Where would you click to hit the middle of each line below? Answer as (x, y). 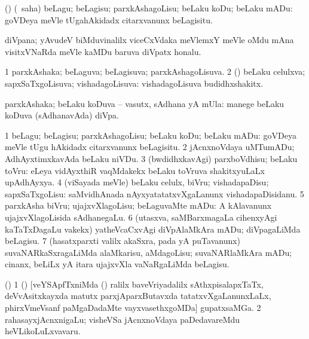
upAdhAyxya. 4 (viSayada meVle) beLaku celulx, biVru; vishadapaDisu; (137, 182)
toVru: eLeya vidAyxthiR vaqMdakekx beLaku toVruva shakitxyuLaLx (135, 170)
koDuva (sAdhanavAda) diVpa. (62, 115)
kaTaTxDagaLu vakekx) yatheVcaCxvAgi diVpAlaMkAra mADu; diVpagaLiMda (153, 229)
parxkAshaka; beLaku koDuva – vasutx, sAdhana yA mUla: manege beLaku (145, 103)
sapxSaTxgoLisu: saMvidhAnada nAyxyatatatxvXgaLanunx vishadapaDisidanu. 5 (154, 193)
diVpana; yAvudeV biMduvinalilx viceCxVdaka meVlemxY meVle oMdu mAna (149, 40)
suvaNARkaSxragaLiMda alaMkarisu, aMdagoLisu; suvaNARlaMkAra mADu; (149, 252)
